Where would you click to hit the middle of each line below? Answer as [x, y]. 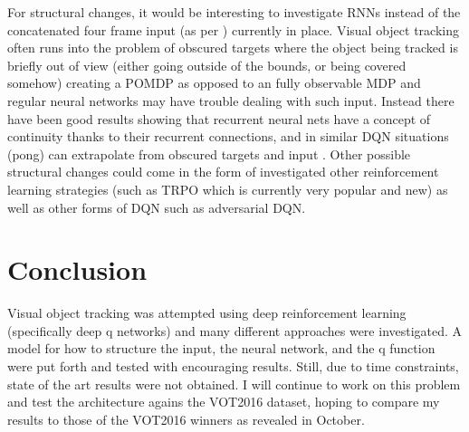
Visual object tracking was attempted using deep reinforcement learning [207, 313]
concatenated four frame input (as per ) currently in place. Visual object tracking [233, 29]
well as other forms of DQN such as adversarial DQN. [157, 207]
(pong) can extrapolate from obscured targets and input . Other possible [209, 154]
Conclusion [77, 269]
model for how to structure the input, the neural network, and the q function [221, 348]
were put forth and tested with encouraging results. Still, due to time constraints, [233, 366]
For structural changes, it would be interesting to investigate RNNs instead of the [234, 12]
